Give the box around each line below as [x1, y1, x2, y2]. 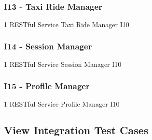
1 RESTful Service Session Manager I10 [4, 59, 122, 69]
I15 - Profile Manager [4, 79, 90, 92]
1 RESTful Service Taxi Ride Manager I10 [4, 19, 129, 30]
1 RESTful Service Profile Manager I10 [4, 98, 120, 109]
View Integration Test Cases [4, 122, 149, 137]
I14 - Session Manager [4, 40, 92, 52]
